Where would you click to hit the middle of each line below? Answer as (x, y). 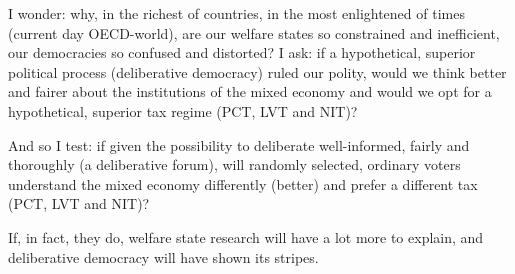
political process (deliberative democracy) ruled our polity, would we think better (257, 71)
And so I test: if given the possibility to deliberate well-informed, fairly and (239, 144)
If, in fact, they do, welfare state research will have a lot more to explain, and (246, 236)
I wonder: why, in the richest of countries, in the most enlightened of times (236, 13)
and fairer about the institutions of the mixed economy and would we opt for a (250, 91)
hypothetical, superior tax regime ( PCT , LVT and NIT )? (183, 110)
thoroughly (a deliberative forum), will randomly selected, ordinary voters (234, 164)
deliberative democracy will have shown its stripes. (163, 256)
